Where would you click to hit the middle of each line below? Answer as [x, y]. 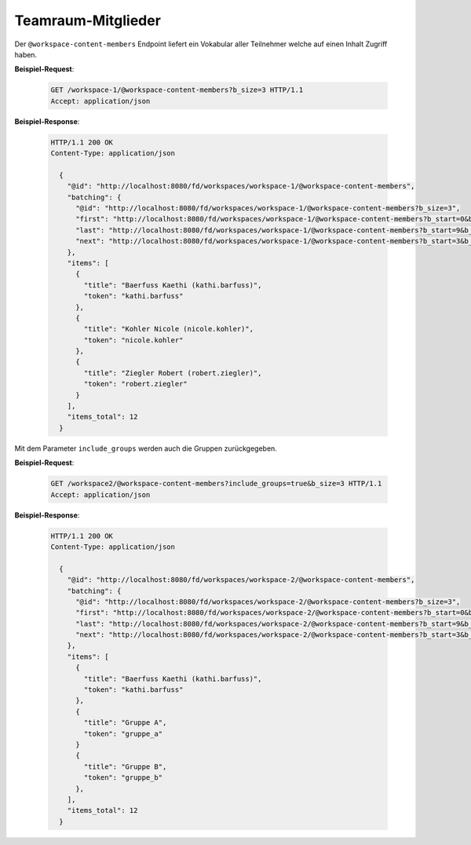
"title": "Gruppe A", [125, 723]
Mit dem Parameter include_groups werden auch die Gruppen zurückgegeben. [146, 448]
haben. [26, 54]
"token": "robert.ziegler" [135, 384]
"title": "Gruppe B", [125, 766]
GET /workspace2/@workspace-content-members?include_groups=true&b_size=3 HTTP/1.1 [216, 484]
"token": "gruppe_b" [123, 778]
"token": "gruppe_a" [123, 733]
